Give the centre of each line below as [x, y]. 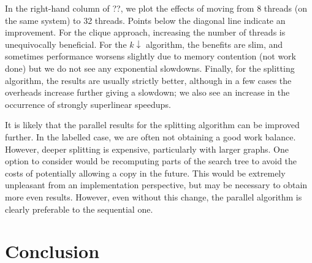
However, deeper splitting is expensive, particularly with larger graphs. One [147, 149]
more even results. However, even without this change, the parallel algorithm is [154, 196]
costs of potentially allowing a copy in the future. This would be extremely [145, 173]
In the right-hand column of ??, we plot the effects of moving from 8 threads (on [156, 8]
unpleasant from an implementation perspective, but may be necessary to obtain [156, 185]
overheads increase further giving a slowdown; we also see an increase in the [147, 92]
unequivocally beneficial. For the [66, 44]
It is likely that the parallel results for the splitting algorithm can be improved [152, 125]
